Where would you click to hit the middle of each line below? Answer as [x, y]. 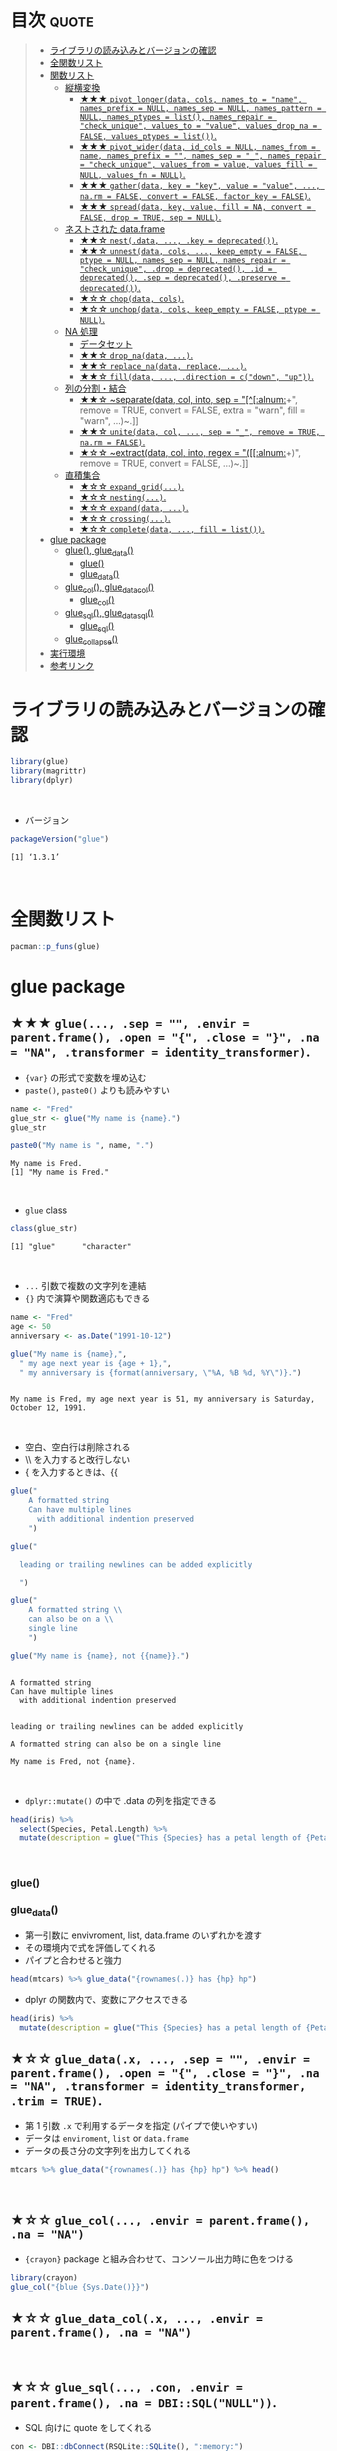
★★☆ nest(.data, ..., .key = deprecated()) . [178, 240]
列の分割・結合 [95, 388]
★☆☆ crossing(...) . [125, 518]
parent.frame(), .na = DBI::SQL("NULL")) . [143, 2402]
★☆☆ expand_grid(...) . [132, 486]
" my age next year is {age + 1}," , [95, 1363]
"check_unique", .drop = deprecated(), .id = [176, 269]
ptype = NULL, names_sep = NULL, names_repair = [183, 260]
